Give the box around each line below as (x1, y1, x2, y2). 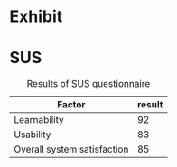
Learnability (14, 114, 65, 126)
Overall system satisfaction (14, 143, 129, 155)
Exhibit (9, 6, 63, 27)
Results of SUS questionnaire (26, 78, 151, 90)
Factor (57, 98, 86, 111)
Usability (14, 128, 51, 141)
